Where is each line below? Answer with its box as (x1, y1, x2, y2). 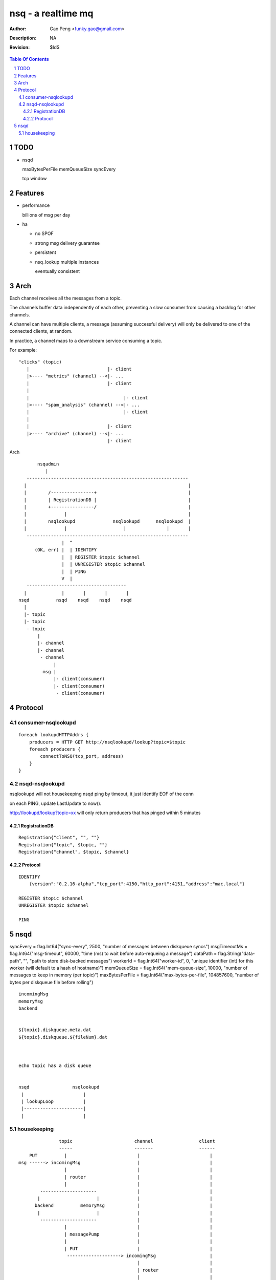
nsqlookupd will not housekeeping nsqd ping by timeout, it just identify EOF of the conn (9, 791, 194, 797)
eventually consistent (35, 268, 80, 274)
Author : (9, 26, 27, 32)
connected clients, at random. (9, 328, 73, 334)
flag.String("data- (218, 950, 255, 957)
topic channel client (59, 1138, 216, 1144)
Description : (9, 35, 37, 41)
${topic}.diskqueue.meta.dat (18, 1027, 91, 1033)
